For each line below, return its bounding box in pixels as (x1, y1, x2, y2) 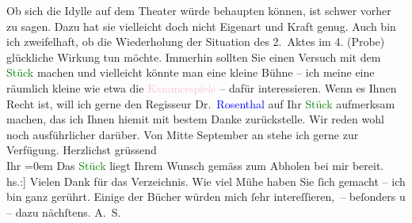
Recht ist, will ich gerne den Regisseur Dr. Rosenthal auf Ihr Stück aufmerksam (6, 95, 395, 111)
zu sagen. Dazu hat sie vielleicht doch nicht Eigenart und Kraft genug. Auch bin (6, 17, 396, 34)
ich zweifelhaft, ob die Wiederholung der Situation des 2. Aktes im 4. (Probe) (6, 33, 385, 50)
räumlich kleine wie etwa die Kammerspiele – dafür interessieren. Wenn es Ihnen (6, 79, 397, 96)
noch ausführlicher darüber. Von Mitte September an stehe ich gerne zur (6, 126, 359, 142)
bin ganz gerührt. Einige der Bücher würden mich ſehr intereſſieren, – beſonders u (6, 188, 406, 205)
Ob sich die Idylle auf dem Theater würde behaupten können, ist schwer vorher (6, 2, 391, 18)
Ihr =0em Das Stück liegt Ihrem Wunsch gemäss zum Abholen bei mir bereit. (6, 157, 384, 173)
